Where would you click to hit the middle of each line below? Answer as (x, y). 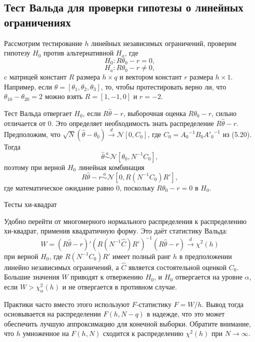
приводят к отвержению (107, 277)
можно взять (64, 96)
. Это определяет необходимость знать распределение (132, 123)
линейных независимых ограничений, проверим (164, 43)
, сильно (224, 113)
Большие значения (32, 277)
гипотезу (17, 53)
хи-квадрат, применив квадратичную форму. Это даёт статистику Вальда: (116, 231)
